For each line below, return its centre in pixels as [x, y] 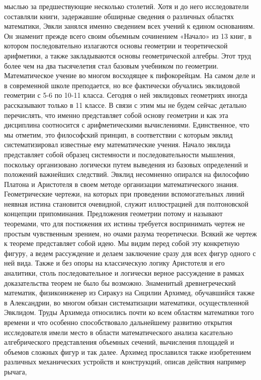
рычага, [16, 371]
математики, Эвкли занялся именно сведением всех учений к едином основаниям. [129, 26]
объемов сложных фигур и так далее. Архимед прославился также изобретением [128, 352]
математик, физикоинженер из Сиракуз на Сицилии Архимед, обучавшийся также [129, 293]
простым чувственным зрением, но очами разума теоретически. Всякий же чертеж [130, 233]
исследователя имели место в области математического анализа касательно [118, 332]
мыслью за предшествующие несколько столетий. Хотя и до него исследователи [126, 6]
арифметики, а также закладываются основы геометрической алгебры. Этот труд [128, 55]
